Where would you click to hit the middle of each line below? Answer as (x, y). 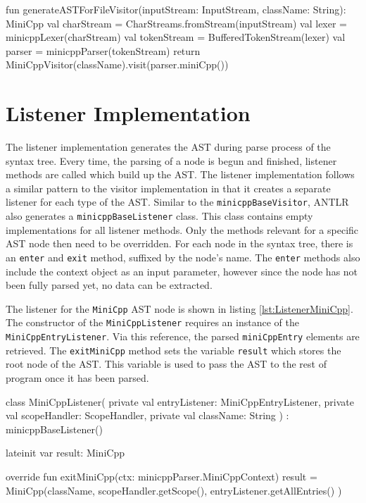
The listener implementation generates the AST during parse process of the (168, 147)
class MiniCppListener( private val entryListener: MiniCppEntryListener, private (180, 401)
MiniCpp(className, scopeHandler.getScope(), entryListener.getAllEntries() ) (174, 490)
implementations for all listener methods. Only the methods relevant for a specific (182, 229)
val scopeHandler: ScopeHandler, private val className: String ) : (147, 415)
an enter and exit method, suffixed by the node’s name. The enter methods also (183, 257)
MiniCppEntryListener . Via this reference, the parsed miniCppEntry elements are (183, 336)
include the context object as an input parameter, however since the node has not (182, 271)
